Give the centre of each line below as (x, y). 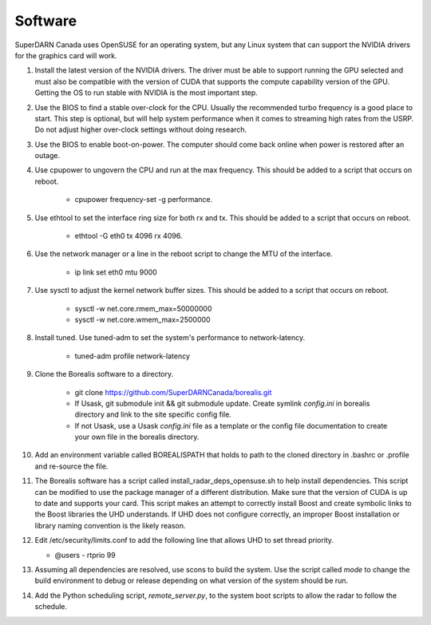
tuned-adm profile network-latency (132, 356)
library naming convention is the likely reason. (110, 525)
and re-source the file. (71, 466)
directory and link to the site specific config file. (153, 414)
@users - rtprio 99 (85, 555)
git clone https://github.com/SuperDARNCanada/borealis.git (173, 392)
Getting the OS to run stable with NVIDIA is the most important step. (146, 93)
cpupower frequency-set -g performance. (144, 200)
